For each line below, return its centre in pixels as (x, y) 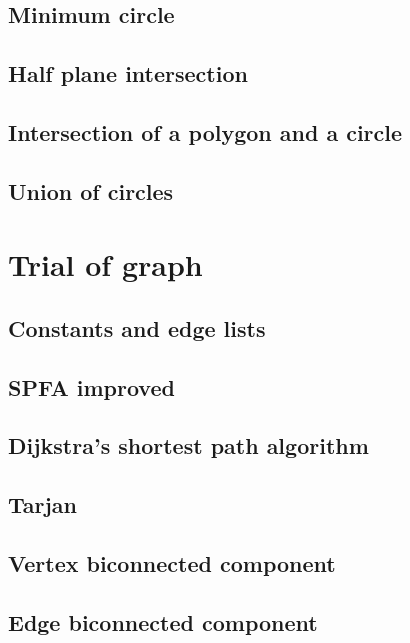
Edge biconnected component (163, 621)
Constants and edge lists (137, 327)
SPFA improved (91, 386)
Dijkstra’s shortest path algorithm (188, 445)
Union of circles (91, 190)
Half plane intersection (128, 73)
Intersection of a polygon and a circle (205, 131)
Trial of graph (105, 264)
